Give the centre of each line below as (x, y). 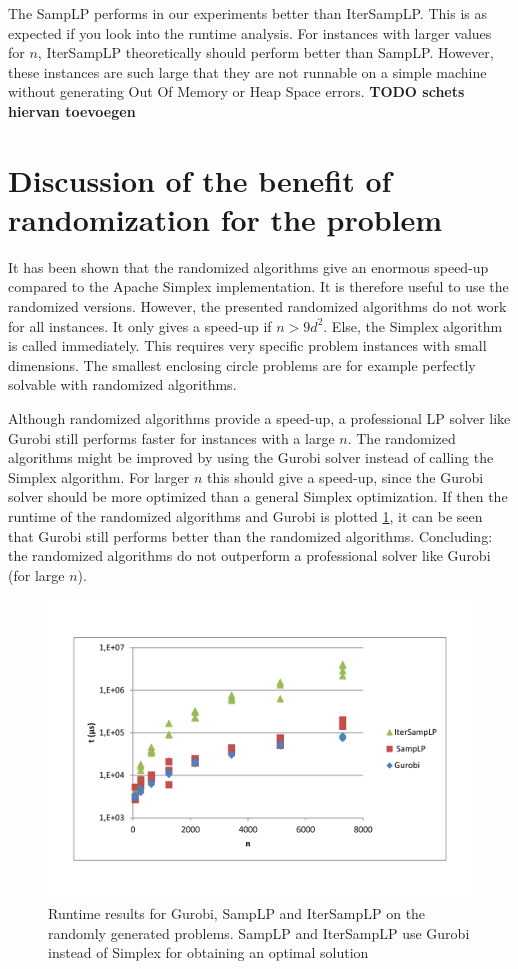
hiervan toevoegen (72, 110)
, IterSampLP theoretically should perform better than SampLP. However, (265, 52)
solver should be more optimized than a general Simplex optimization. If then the (258, 496)
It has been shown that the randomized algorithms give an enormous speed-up (248, 266)
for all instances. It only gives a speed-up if (140, 325)
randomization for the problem (225, 218)
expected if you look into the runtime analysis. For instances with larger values (250, 32)
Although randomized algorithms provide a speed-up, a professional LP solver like (259, 418)
